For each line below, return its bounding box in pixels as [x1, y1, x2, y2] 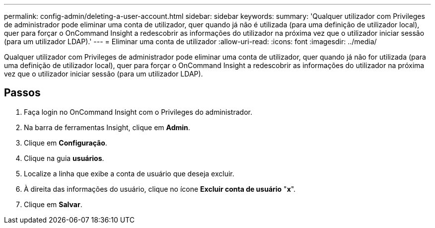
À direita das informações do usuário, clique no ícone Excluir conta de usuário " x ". [24, 184, 296, 193]
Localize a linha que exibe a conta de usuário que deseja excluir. [24, 169, 234, 178]
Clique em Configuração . [24, 138, 107, 147]
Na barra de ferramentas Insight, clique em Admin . [24, 123, 190, 132]
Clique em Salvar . [24, 200, 82, 209]
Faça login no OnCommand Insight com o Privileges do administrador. [24, 107, 252, 116]
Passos [4, 86, 41, 99]
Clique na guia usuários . [24, 153, 104, 162]
